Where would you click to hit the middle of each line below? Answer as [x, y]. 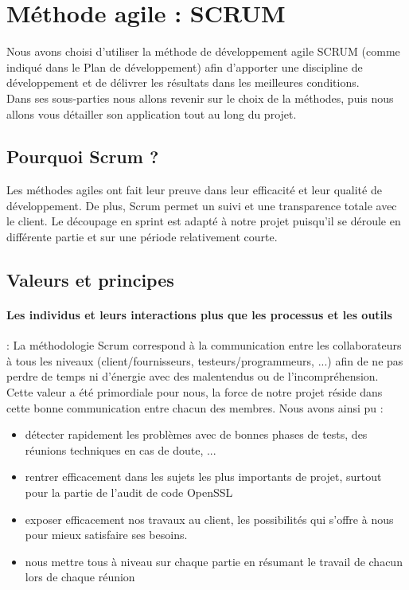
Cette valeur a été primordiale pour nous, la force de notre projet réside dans [195, 392]
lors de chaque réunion [80, 577]
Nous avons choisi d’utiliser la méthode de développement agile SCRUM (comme [203, 51]
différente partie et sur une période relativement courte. [142, 237]
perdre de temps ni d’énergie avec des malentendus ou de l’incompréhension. [193, 376]
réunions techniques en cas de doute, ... [121, 449]
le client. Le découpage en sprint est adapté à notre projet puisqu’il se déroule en [204, 221]
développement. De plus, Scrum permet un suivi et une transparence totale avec [202, 205]
